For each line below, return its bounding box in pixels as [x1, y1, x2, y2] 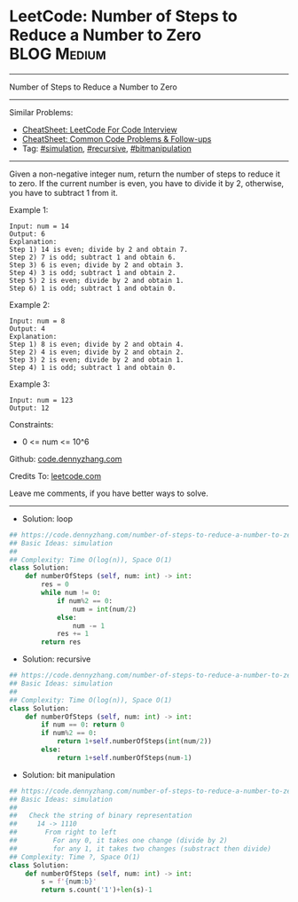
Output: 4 [9, 324, 46, 333]
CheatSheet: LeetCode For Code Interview [21, 124, 177, 135]
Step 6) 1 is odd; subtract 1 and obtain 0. [9, 284, 176, 293]
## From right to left [9, 827, 117, 837]
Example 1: [9, 204, 49, 215]
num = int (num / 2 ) [72, 605, 137, 614]
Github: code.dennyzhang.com [9, 453, 122, 464]
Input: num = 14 [9, 222, 69, 231]
